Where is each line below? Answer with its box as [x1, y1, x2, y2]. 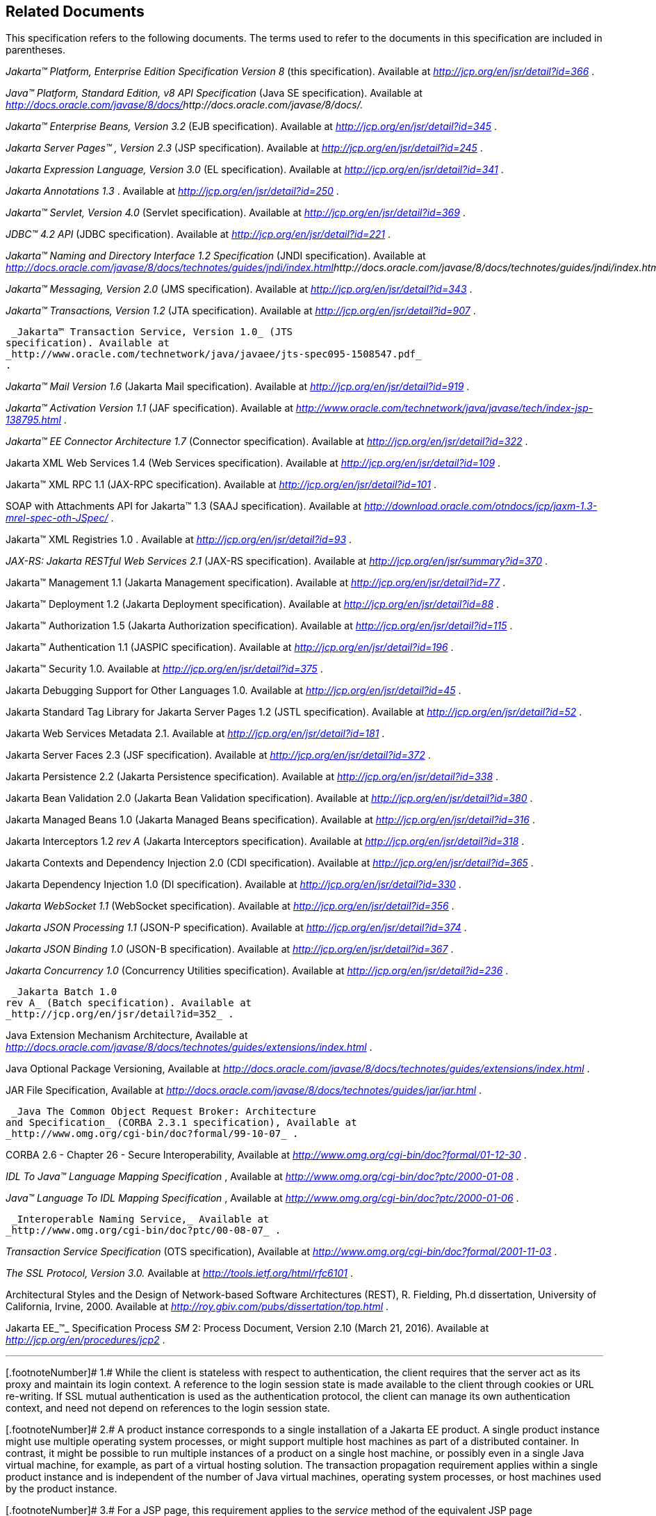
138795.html [6, 414, 61, 426]
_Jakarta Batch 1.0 [11, 986, 117, 998]
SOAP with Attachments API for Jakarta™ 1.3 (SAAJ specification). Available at [6, 500, 361, 513]
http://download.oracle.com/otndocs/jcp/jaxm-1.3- [363, 500, 598, 513]
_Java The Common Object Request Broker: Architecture [11, 1106, 316, 1118]
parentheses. [6, 44, 66, 56]
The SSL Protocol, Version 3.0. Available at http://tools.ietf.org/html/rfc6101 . [6, 1267, 353, 1280]
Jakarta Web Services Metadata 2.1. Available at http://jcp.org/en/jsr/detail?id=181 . [6, 727, 385, 740]
